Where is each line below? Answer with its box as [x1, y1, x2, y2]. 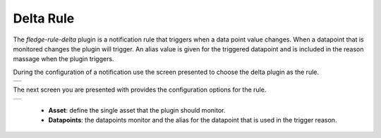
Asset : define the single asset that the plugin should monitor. [48, 106, 226, 114]
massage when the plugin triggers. [13, 55, 114, 63]
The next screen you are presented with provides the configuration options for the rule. [13, 85, 267, 94]
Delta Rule [13, 11, 75, 26]
